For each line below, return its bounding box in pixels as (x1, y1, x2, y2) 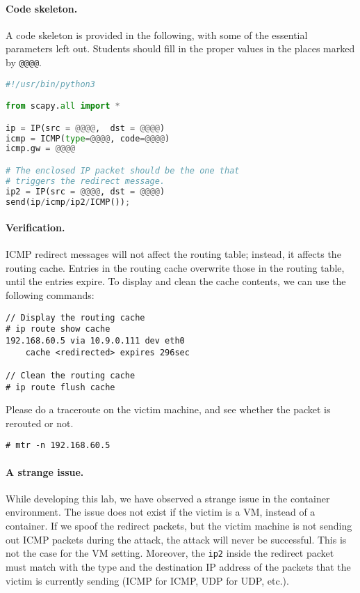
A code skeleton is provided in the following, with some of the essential (6, 27, 308, 42)
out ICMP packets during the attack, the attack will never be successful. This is (6, 532, 347, 546)
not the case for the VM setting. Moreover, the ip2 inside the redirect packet (6, 546, 334, 560)
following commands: (6, 288, 95, 302)
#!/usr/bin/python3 (6, 79, 95, 89)
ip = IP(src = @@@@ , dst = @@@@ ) (6, 123, 165, 133)
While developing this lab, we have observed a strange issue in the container (6, 491, 330, 505)
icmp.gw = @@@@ (6, 144, 76, 154)
